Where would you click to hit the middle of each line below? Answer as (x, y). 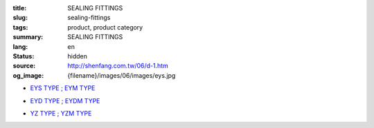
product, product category (105, 27)
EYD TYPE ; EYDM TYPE (65, 100)
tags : (20, 27)
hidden (78, 56)
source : (24, 66)
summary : (28, 37)
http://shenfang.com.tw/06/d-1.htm (118, 66)
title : (20, 8)
